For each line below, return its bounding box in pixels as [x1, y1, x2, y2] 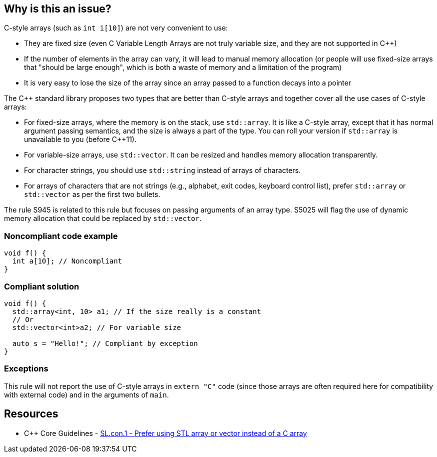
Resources [4, 407, 58, 420]
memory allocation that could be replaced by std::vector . [4, 214, 202, 223]
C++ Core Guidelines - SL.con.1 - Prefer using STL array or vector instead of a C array [24, 428, 307, 437]
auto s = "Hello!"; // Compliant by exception [12, 339, 198, 347]
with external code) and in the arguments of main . [4, 390, 169, 399]
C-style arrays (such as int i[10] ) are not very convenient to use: [4, 23, 228, 32]
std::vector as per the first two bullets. [24, 190, 160, 199]
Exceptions [4, 363, 48, 374]
